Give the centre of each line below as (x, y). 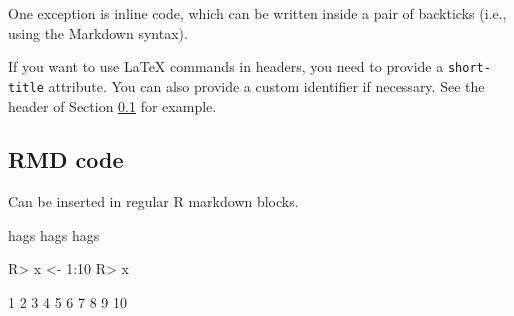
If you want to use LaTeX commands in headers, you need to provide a (226, 66)
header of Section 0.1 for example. (112, 105)
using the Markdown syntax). (98, 32)
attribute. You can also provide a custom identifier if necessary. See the (266, 85)
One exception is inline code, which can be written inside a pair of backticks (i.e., (257, 13)
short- (469, 68)
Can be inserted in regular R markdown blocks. (153, 201)
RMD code (66, 159)
